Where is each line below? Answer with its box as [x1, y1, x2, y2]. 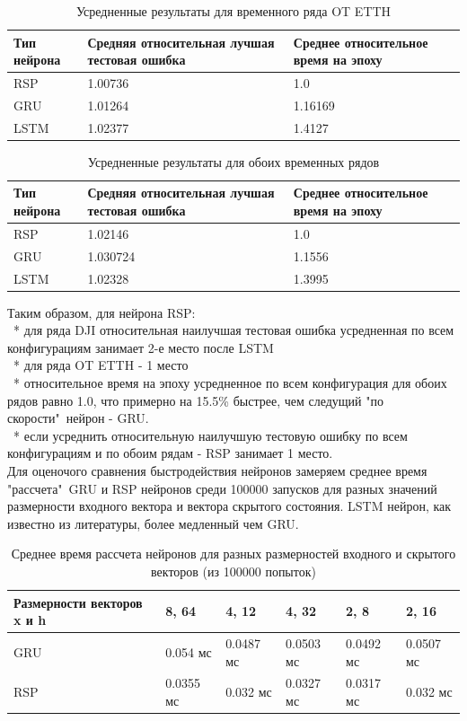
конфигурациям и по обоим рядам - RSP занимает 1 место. [7, 444, 333, 462]
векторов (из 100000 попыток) [151, 561, 316, 580]
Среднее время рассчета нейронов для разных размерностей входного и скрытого [11, 544, 456, 563]
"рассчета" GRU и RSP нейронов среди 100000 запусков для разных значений [7, 479, 437, 497]
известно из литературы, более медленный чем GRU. [7, 514, 299, 532]
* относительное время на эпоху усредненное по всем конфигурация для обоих [13, 374, 447, 391]
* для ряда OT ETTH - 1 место [13, 356, 189, 374]
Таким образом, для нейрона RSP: [7, 303, 196, 321]
